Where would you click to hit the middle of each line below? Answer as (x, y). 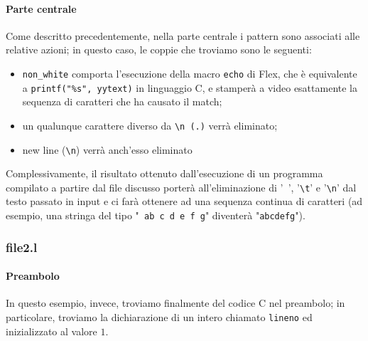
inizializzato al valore (52, 331)
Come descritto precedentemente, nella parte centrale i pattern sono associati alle (183, 35)
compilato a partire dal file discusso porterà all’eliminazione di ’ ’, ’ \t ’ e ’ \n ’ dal (181, 187)
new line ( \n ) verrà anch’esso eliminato (107, 149)
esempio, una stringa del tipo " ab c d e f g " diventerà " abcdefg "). (156, 215)
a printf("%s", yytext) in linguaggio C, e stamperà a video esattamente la (190, 87)
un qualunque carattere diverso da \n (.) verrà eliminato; (150, 125)
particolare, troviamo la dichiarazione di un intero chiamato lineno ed (159, 316)
